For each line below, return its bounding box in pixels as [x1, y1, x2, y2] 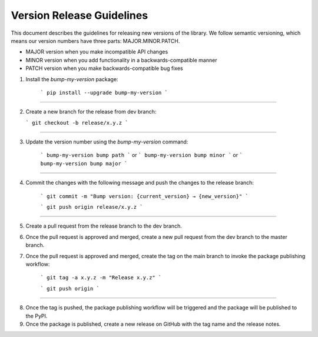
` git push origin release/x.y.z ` [40, 203, 144, 211]
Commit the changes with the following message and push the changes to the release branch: [25, 179, 254, 186]
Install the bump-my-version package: [25, 75, 118, 82]
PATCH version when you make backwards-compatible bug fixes [25, 65, 183, 72]
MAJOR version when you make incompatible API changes [25, 48, 168, 55]
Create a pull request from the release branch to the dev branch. [25, 222, 182, 229]
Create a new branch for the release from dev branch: [25, 108, 157, 115]
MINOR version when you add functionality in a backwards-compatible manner [25, 56, 217, 64]
